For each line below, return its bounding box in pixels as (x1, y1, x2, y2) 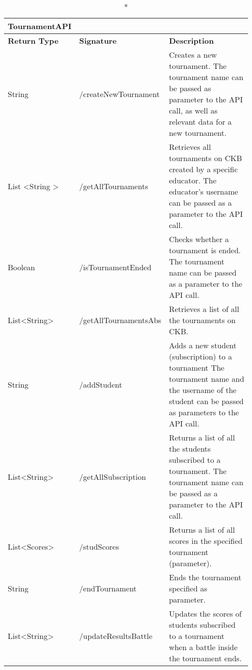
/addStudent (79, 378, 123, 390)
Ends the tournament (169, 572, 241, 583)
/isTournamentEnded (79, 261, 152, 273)
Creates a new (169, 49, 217, 60)
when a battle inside (169, 641, 238, 653)
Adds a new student (169, 340, 236, 351)
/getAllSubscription (79, 471, 146, 482)
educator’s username (169, 186, 238, 197)
